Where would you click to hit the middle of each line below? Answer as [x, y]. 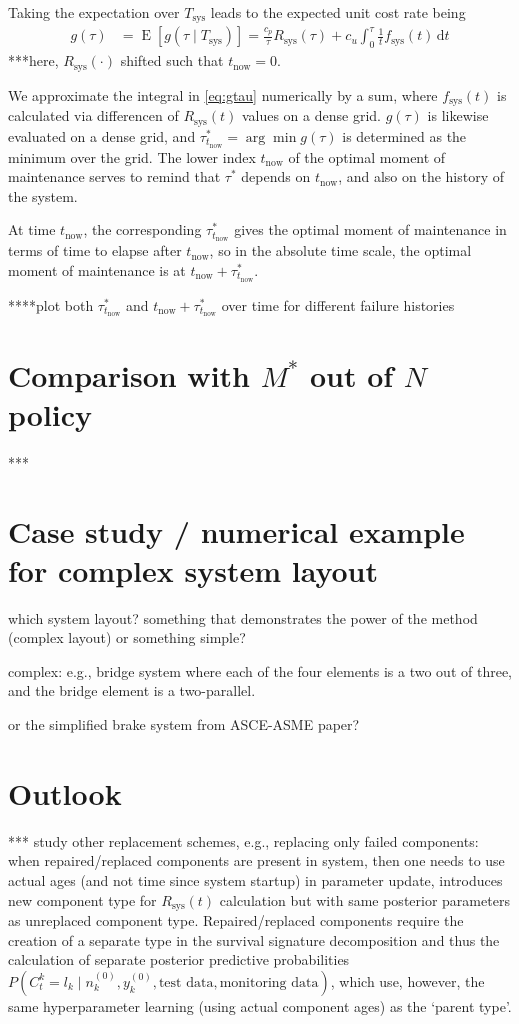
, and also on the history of [421, 176]
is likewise [458, 115]
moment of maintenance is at [97, 269]
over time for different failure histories [338, 304]
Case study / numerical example [236, 530]
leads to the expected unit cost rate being [338, 12]
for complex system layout [193, 569]
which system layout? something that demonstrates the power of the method [243, 617]
